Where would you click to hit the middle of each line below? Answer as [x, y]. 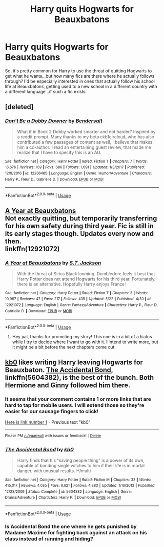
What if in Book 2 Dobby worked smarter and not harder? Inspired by [86, 131]
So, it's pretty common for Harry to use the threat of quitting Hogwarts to [79, 71]
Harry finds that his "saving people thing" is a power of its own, [81, 460]
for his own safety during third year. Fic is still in [79, 226]
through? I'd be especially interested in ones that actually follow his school [80, 81]
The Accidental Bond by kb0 [40, 450]
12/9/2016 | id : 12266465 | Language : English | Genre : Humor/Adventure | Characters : [79, 173]
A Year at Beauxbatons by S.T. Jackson [53, 263]
